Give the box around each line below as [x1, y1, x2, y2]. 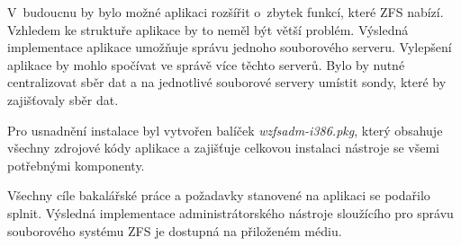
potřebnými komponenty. [7, 155, 145, 174]
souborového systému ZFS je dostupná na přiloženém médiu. [7, 221, 342, 240]
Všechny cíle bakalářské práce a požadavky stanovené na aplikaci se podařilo [7, 186, 430, 205]
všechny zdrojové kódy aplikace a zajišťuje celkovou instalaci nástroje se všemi [7, 138, 440, 157]
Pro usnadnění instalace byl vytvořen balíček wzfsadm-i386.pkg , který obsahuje [7, 120, 443, 139]
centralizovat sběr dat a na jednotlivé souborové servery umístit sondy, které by [7, 73, 447, 92]
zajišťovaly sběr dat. [7, 90, 119, 109]
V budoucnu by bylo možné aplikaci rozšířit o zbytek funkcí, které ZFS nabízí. [7, 3, 444, 21]
